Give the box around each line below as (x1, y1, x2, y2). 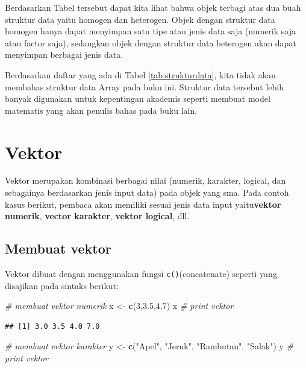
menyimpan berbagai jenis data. (5, 48, 123, 61)
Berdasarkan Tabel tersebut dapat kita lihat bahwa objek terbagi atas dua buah (5, 1, 301, 13)
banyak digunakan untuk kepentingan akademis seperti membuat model (5, 92, 270, 105)
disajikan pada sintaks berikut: (5, 279, 119, 292)
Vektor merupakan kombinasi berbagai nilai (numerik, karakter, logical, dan (5, 174, 286, 187)
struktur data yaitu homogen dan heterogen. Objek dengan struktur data (5, 13, 275, 25)
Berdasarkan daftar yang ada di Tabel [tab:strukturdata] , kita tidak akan (5, 68, 276, 81)
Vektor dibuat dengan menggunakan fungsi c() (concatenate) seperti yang (5, 267, 277, 280)
